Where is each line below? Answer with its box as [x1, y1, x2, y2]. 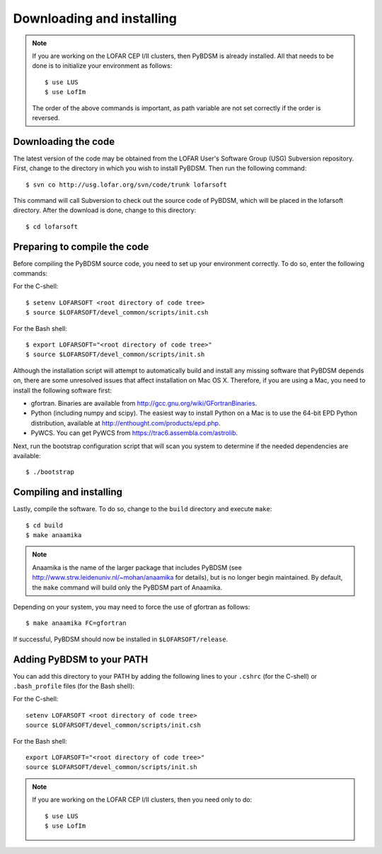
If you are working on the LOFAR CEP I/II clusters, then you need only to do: [32, 795, 253, 804]
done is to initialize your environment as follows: [32, 62, 173, 70]
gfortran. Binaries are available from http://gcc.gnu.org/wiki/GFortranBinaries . [30, 399, 257, 407]
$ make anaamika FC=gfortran [25, 619, 127, 627]
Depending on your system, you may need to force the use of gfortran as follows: [13, 602, 250, 611]
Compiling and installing [13, 486, 123, 498]
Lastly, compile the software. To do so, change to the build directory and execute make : [13, 505, 272, 513]
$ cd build [25, 521, 64, 530]
